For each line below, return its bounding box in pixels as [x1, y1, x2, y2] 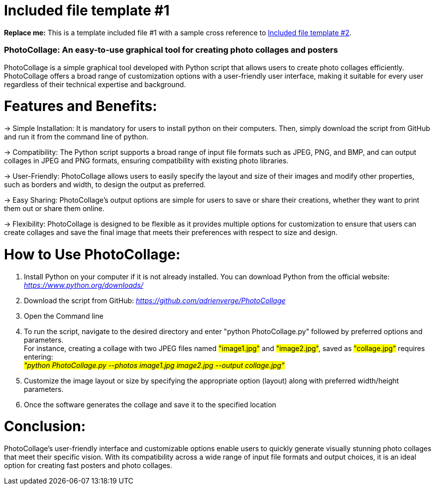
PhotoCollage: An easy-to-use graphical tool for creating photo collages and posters [4, 45, 338, 55]
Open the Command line [24, 311, 104, 320]
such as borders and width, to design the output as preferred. [4, 180, 206, 189]
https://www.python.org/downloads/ [24, 280, 143, 289]
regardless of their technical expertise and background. [4, 80, 186, 89]
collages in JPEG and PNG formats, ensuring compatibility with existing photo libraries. [4, 156, 289, 165]
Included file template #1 [4, 2, 170, 19]
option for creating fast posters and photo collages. [4, 461, 173, 470]
